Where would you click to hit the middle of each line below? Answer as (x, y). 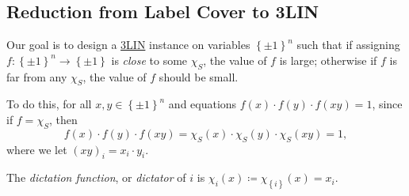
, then (63, 119)
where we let (37, 149)
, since (387, 104)
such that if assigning (348, 45)
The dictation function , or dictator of (96, 177)
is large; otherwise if (328, 60)
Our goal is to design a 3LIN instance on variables (128, 45)
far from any (37, 76)
